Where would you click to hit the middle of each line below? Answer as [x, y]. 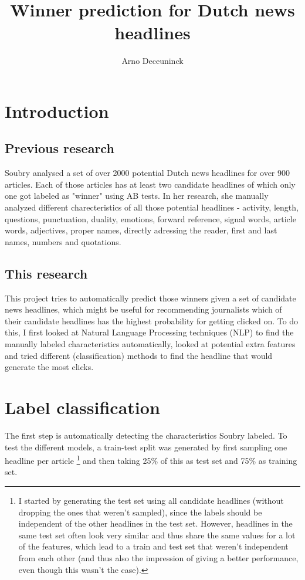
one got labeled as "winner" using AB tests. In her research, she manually [137, 196]
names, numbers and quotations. [63, 241]
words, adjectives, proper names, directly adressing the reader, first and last [141, 230]
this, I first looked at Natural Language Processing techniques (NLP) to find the [149, 332]
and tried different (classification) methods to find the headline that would [139, 355]
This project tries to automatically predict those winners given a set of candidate [150, 298]
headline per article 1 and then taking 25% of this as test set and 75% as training [151, 459]
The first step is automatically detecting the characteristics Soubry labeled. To [146, 435]
